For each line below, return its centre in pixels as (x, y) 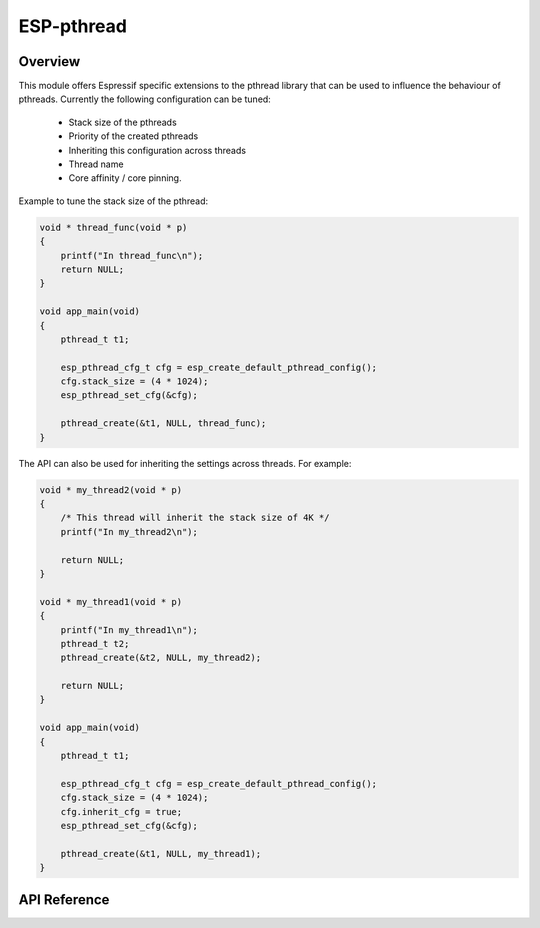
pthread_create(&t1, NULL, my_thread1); (161, 853)
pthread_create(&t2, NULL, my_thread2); (161, 658)
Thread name (96, 164)
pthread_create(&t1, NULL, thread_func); (163, 423)
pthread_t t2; (95, 643)
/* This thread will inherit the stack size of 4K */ (195, 518)
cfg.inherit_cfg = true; (121, 811)
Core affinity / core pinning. (125, 178)
